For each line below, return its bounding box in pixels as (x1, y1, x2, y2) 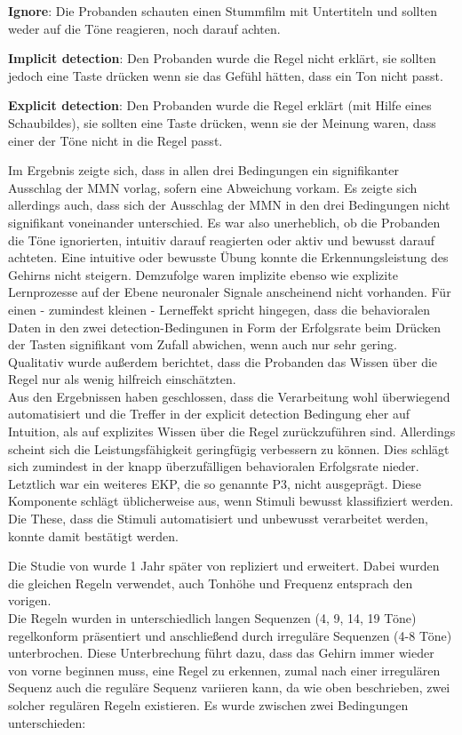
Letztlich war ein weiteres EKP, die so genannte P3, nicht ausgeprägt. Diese (8, 474, 421, 492)
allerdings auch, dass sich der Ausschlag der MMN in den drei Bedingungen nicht (8, 196, 450, 214)
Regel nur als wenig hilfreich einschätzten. (8, 370, 236, 388)
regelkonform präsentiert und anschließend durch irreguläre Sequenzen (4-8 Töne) (8, 626, 452, 644)
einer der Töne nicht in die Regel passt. (8, 131, 223, 149)
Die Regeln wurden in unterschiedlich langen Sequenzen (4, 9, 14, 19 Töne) (8, 609, 417, 627)
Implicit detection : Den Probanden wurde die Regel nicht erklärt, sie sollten (8, 49, 436, 68)
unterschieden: (8, 713, 86, 731)
